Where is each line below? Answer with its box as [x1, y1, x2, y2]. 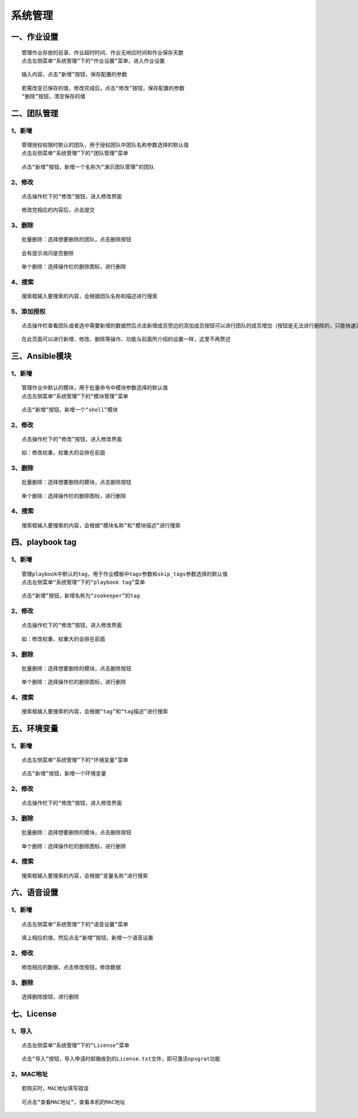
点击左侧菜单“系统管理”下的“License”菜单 [21, 1042, 129, 1049]
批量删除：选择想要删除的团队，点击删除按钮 [21, 236, 131, 243]
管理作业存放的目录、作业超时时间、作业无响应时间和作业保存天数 [21, 49, 184, 56]
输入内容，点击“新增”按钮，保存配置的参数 [21, 71, 128, 78]
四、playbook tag [11, 537, 77, 547]
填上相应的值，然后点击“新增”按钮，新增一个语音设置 [21, 935, 153, 941]
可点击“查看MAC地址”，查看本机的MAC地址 [21, 1098, 125, 1105]
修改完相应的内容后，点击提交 [21, 207, 95, 213]
